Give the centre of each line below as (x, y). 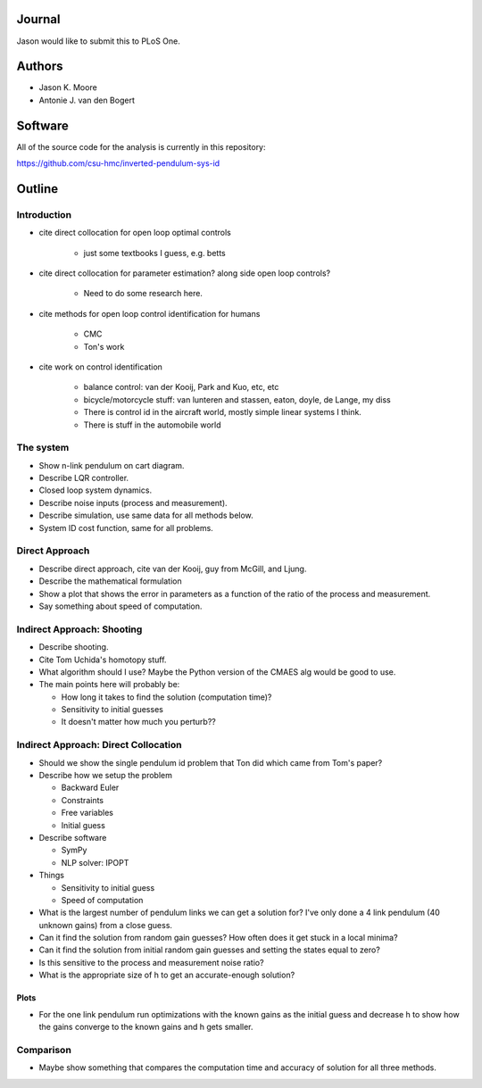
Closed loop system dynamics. (95, 490)
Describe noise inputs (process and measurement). (133, 502)
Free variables (87, 813)
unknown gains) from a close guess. (106, 925)
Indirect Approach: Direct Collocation (99, 745)
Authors (40, 66)
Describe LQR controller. (84, 478)
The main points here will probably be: (109, 685)
